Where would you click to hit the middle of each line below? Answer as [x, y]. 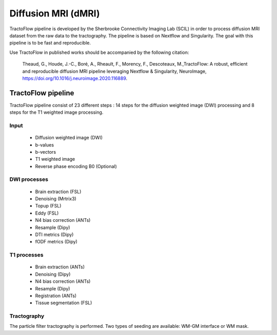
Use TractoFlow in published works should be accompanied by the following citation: [99, 52]
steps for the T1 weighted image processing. [56, 112]
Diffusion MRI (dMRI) [55, 13]
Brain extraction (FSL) [58, 192]
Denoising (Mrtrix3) [56, 199]
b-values [44, 145]
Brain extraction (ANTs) [60, 267]
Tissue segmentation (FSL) [64, 303]
